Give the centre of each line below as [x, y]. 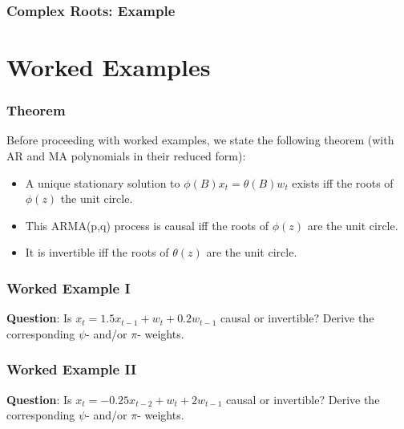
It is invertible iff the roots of [97, 252]
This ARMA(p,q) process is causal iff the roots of [147, 225]
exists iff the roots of [343, 182]
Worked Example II [72, 369]
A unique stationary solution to [103, 182]
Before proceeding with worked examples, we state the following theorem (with [200, 140]
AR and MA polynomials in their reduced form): [126, 156]
